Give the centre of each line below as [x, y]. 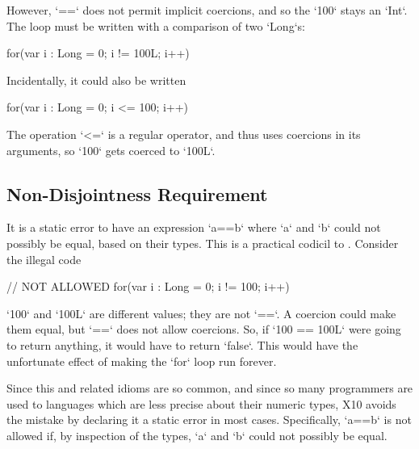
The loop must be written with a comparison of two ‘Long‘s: [156, 25]
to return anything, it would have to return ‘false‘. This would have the [182, 344]
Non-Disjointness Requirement [137, 193]
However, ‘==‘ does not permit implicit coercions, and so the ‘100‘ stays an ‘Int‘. [207, 10]
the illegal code [44, 259]
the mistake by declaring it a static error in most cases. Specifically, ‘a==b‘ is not [209, 420]
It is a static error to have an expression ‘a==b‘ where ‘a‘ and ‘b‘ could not [194, 227]
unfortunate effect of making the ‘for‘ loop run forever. [142, 361]
